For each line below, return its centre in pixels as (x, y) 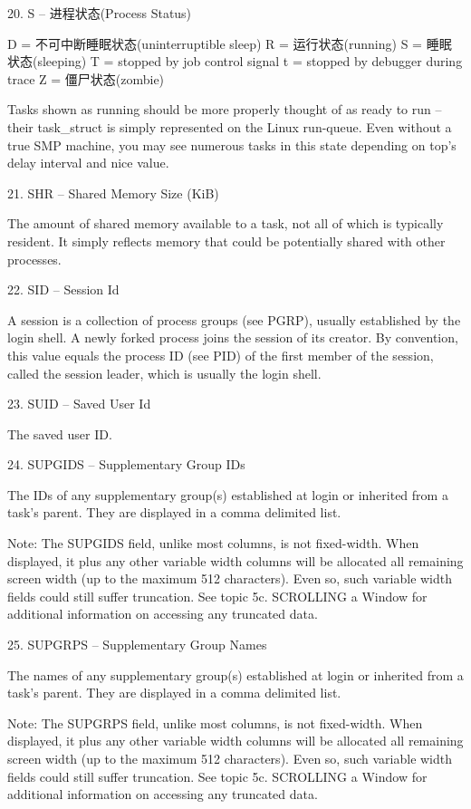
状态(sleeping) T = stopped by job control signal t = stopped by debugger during (235, 61)
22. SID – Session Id (63, 289)
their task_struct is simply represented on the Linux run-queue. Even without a (230, 126)
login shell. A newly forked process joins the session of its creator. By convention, (233, 337)
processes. (34, 259)
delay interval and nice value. (88, 163)
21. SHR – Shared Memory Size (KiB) (113, 193)
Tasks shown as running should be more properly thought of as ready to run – (225, 109)
